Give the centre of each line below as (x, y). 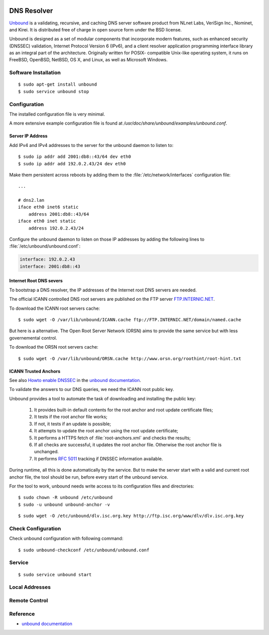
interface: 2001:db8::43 (50, 266)
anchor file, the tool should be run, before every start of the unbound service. (89, 477)
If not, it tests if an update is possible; (73, 424)
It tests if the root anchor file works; (71, 417)
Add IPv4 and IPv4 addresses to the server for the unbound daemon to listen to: (91, 145)
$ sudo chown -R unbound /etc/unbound (66, 498)
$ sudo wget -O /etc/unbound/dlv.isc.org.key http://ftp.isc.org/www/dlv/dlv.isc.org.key (131, 516)
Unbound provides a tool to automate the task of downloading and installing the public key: (103, 398)
